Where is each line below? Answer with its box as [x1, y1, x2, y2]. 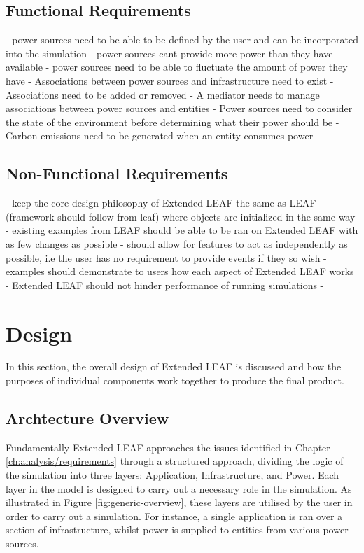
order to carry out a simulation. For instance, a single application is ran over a [6, 508, 343, 523]
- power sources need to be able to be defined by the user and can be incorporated [6, 32, 359, 47]
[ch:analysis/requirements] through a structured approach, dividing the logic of [6, 454, 344, 468]
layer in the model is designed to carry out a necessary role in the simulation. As [6, 481, 352, 496]
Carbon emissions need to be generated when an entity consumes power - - [6, 128, 326, 143]
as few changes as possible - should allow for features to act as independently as [6, 236, 348, 251]
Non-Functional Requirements [6, 162, 228, 184]
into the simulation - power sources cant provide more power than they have [6, 45, 333, 60]
